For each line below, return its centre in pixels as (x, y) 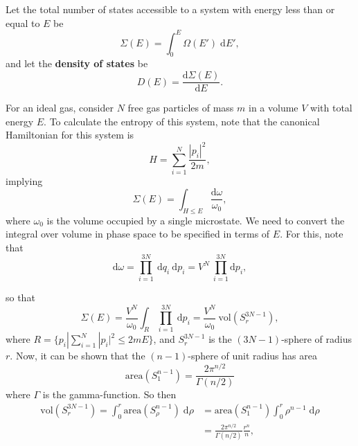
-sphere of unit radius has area (252, 356)
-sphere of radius (316, 339)
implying (24, 181)
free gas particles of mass (181, 108)
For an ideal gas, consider (60, 108)
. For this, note (312, 234)
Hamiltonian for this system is (70, 135)
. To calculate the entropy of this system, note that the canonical (182, 121)
